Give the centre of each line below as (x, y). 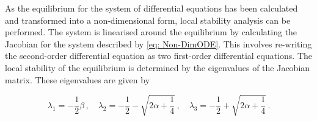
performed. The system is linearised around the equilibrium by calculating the (151, 32)
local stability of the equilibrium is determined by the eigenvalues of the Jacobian (158, 67)
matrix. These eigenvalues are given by (78, 79)
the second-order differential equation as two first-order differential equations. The (159, 56)
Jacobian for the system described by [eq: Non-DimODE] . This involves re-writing (158, 43)
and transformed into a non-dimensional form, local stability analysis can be (148, 20)
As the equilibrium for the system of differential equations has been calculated (151, 8)
